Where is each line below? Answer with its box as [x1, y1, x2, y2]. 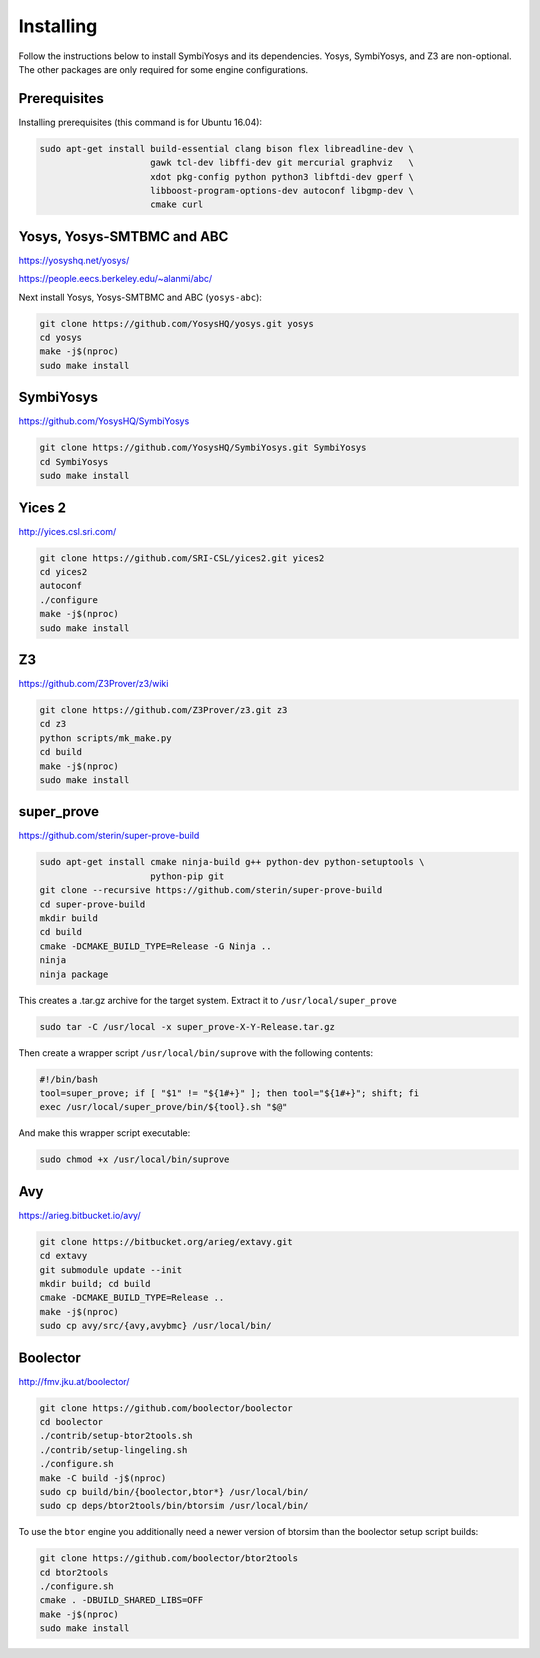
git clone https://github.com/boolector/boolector [39, 1402, 294, 1414]
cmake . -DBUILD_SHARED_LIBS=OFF [39, 1595, 204, 1606]
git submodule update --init [39, 1264, 183, 1275]
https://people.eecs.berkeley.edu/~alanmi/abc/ [18, 273, 213, 285]
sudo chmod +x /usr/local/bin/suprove [39, 1154, 230, 1165]
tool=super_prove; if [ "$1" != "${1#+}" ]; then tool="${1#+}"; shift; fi [39, 1087, 420, 1099]
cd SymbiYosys [39, 456, 109, 467]
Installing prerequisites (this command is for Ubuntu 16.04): [18, 116, 263, 128]
